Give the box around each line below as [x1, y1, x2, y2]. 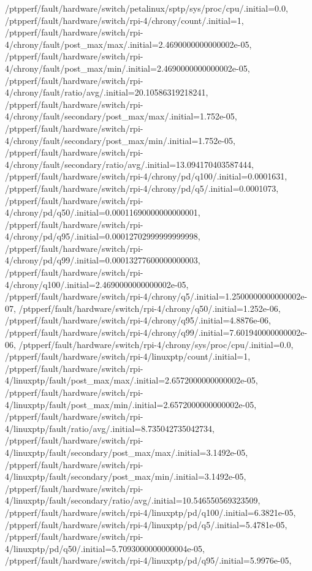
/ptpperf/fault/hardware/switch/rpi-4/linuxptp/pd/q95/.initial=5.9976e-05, [5, 554, 292, 567]
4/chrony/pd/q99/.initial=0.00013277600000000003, [5, 254, 200, 267]
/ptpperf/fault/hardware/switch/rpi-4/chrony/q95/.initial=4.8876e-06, [5, 314, 271, 327]
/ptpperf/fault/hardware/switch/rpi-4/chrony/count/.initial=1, [5, 13, 244, 26]
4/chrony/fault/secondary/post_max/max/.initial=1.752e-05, [5, 110, 237, 123]
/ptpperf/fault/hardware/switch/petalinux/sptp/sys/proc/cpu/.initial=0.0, [5, 2, 288, 14]
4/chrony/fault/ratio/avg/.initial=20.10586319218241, [5, 86, 208, 99]
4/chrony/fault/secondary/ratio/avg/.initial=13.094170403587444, [5, 157, 254, 170]
